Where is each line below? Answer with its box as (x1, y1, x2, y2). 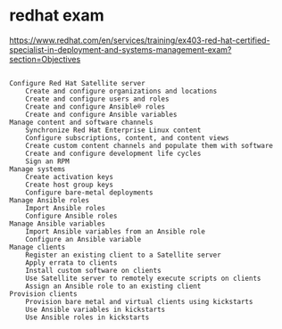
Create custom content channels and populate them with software (25, 141, 274, 150)
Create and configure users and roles (25, 95, 170, 103)
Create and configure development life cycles (25, 149, 202, 158)
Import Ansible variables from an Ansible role (25, 226, 205, 236)
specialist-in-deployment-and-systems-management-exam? (9, 44, 232, 54)
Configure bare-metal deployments (25, 188, 153, 197)
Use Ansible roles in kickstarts (25, 313, 150, 322)
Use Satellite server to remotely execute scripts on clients (25, 274, 261, 283)
